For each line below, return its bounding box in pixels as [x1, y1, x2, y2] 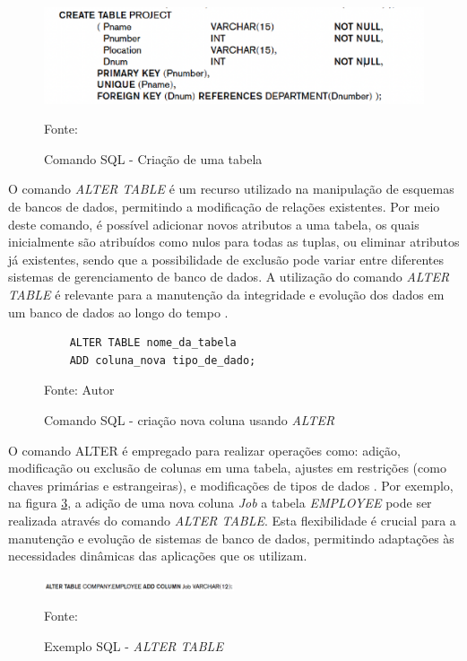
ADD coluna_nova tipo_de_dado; [69, 353, 256, 367]
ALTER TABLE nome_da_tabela [69, 336, 237, 350]
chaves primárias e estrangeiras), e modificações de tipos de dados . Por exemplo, [8, 475, 454, 494]
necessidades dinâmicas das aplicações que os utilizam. [8, 546, 307, 565]
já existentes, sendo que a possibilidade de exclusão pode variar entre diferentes [8, 249, 445, 268]
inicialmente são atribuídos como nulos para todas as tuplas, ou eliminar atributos [8, 232, 460, 251]
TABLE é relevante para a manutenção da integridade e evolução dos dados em [8, 285, 445, 303]
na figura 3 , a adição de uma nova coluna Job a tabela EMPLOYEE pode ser [8, 493, 432, 512]
